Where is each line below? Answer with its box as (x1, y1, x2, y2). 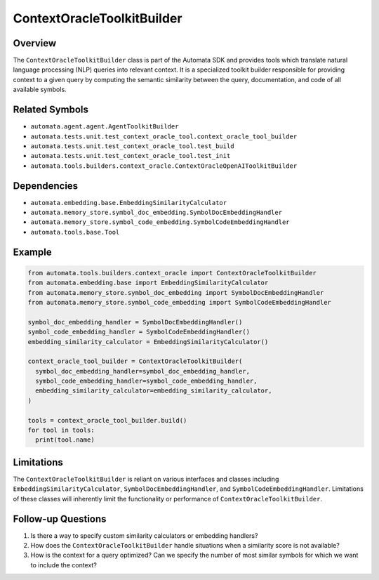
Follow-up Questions (13, 513, 107, 525)
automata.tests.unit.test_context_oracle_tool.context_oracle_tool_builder (30, 132, 298, 140)
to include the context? (30, 560, 98, 569)
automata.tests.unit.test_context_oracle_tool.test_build (30, 142, 234, 150)
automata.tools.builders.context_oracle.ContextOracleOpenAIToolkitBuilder (30, 162, 298, 170)
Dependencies (13, 180, 79, 192)
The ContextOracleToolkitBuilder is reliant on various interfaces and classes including (13, 475, 279, 483)
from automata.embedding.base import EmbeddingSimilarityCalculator (27, 279, 269, 287)
